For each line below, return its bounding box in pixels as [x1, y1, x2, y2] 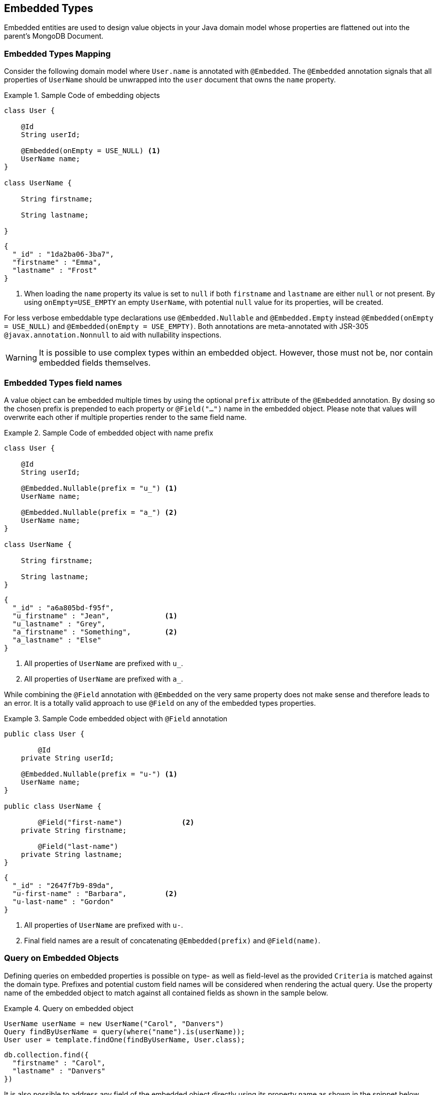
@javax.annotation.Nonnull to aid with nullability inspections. [4, 331, 222, 340]
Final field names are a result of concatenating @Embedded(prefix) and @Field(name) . [24, 936, 321, 945]
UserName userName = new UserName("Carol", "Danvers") [4, 1019, 224, 1028]
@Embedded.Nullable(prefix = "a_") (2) [21, 508, 178, 516]
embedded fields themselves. [39, 358, 151, 368]
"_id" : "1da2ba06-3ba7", [12, 250, 114, 259]
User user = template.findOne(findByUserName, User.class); [4, 1035, 245, 1044]
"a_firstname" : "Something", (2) [12, 627, 178, 636]
